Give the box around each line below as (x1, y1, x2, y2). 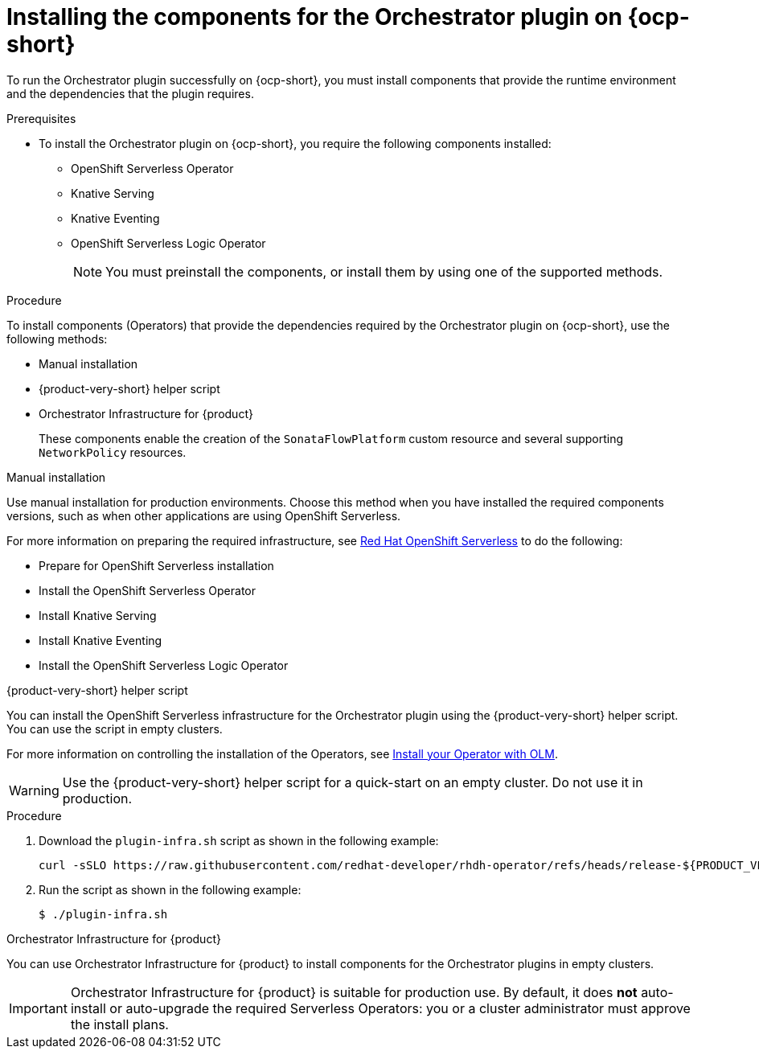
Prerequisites (6, 111, 76, 125)
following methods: (6, 331, 108, 346)
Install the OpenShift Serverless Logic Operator (39, 658, 289, 672)
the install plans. (70, 1016, 169, 1032)
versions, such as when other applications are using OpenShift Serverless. (6, 508, 401, 523)
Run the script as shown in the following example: (39, 882, 302, 897)
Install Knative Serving (39, 608, 157, 622)
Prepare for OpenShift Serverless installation (39, 558, 274, 573)
